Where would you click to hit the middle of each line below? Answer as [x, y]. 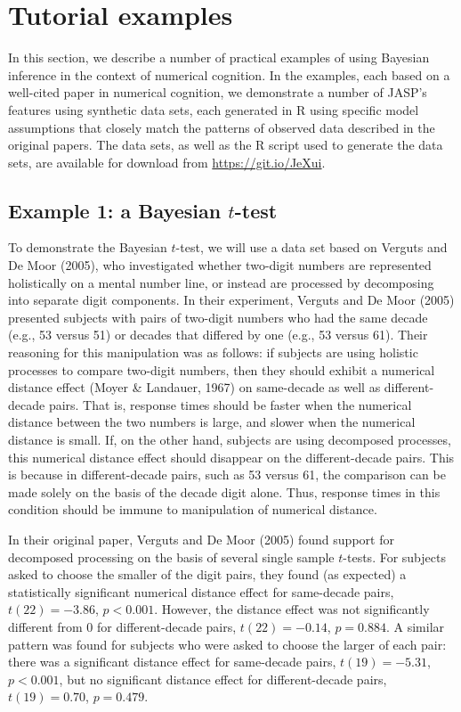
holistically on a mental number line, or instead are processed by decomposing [221, 282]
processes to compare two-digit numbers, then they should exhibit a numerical [222, 369]
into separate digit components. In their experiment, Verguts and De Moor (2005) [231, 300]
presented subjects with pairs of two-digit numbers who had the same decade [218, 317]
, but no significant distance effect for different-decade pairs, [223, 679]
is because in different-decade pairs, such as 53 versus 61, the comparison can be [227, 475]
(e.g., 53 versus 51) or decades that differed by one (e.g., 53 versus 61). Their [218, 335]
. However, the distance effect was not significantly [292, 609]
